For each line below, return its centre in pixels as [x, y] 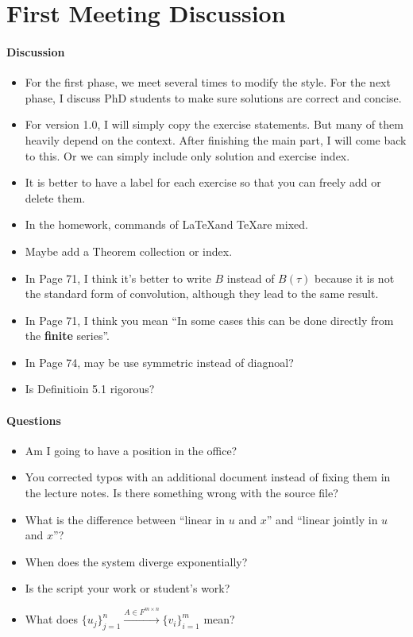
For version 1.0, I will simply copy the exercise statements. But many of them [214, 124]
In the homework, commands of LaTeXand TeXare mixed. [166, 224]
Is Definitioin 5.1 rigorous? [90, 389]
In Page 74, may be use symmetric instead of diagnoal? [159, 362]
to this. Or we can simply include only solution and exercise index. [187, 155]
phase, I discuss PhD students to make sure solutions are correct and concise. [213, 97]
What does [51, 619]
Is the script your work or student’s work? [127, 588]
